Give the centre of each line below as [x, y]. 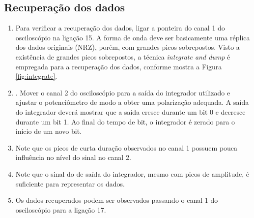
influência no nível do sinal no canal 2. [73, 157]
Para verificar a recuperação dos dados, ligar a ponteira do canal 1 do [120, 28]
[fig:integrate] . [36, 76]
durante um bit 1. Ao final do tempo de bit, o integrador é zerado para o [125, 121]
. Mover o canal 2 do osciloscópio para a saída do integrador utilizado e [123, 92]
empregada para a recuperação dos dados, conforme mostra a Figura [119, 66]
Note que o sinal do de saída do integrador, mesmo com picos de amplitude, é [132, 173]
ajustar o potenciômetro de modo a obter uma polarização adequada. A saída [132, 102]
